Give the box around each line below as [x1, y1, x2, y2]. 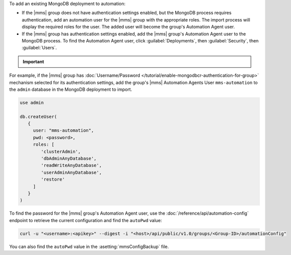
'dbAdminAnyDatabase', [41, 156, 97, 162]
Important [23, 58, 45, 64]
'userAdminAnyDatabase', [41, 170, 102, 175]
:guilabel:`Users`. [22, 45, 57, 51]
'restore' [41, 177, 65, 182]
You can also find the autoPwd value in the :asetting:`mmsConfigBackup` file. [9, 244, 169, 250]
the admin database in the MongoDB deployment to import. [9, 86, 132, 92]
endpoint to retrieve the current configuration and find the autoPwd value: [9, 217, 162, 223]
